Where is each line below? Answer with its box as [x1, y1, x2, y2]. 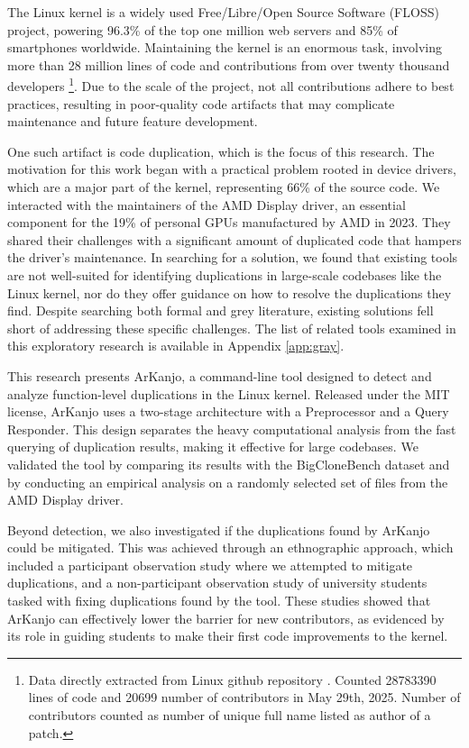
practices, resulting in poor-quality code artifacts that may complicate [7, 94, 395, 113]
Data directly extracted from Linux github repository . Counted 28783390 [28, 670, 437, 689]
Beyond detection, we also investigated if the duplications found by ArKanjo [7, 520, 430, 539]
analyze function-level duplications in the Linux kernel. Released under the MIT [7, 384, 450, 403]
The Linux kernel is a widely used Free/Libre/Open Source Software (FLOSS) [7, 3, 439, 21]
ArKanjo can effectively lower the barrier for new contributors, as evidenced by [7, 608, 445, 627]
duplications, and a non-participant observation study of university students [7, 573, 428, 592]
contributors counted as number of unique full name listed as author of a [28, 706, 431, 725]
